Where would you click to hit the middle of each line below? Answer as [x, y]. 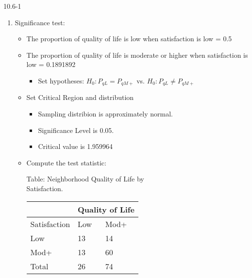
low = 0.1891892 [51, 64]
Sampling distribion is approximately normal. [105, 114]
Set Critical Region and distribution [80, 97]
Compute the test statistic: [66, 162]
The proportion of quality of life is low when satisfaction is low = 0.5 [129, 39]
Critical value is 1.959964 [76, 146]
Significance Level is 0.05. [76, 130]
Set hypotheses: [61, 80]
